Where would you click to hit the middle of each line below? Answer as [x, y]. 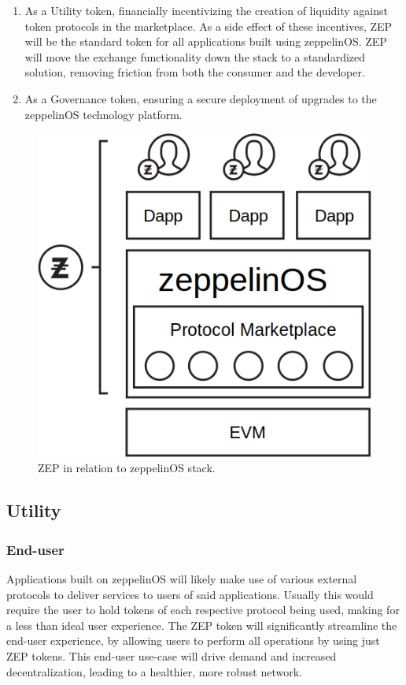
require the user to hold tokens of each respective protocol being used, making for [203, 610]
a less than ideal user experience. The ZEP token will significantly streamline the [202, 625]
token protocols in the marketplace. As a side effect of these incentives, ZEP [209, 26]
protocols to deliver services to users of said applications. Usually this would [190, 594]
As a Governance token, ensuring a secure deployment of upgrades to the [201, 98]
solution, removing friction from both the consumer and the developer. [195, 72]
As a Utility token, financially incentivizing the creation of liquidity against [206, 10]
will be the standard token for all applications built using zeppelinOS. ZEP [206, 41]
